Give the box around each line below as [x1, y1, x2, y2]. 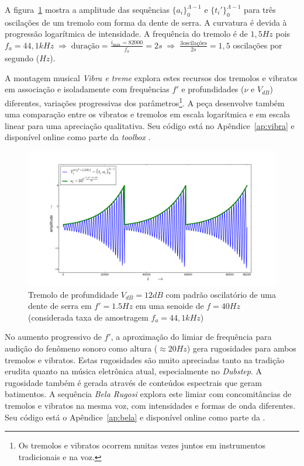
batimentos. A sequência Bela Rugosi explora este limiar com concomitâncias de [5, 388, 292, 400]
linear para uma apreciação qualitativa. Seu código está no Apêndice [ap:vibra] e [5, 119, 295, 131]
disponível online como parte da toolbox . [5, 131, 151, 143]
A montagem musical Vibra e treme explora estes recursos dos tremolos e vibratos [5, 71, 298, 84]
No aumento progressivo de [5, 331, 102, 343]
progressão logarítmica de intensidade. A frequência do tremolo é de [5, 27, 248, 40]
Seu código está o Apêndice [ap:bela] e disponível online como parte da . [5, 411, 265, 423]
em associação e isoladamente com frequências [5, 83, 170, 95]
